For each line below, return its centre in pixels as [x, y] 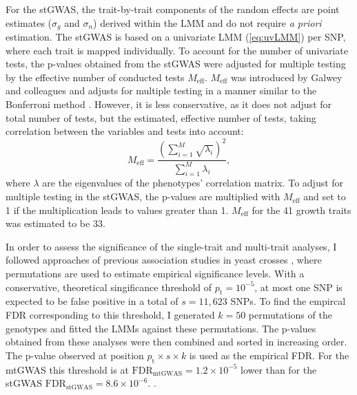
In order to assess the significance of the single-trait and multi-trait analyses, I [171, 246]
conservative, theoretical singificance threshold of [109, 287]
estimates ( [29, 22]
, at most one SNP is [298, 287]
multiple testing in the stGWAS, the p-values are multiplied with [143, 196]
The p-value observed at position [75, 355]
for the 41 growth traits [302, 210]
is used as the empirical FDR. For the [269, 355]
